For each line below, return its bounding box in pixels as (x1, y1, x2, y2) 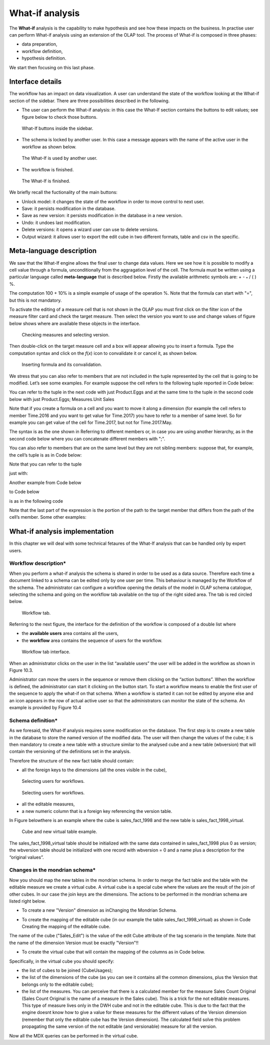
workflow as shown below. (21, 143, 77, 150)
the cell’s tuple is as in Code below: (9, 452, 82, 458)
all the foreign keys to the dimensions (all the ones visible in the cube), (21, 767, 167, 773)
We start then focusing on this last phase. (9, 64, 95, 70)
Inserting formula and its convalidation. (21, 361, 102, 368)
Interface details (9, 78, 62, 86)
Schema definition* (9, 717, 58, 724)
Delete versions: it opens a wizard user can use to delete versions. (21, 227, 159, 233)
